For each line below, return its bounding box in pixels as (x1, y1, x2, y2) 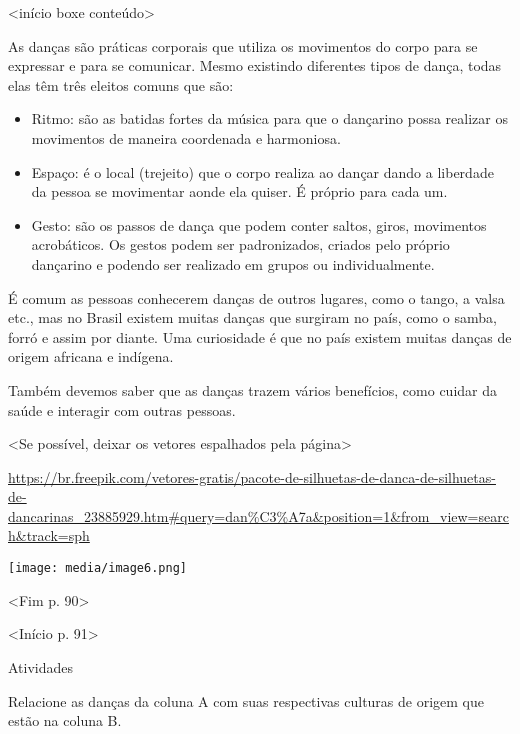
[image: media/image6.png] (8, 561, 187, 576)
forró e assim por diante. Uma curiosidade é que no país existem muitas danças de (8, 326, 512, 347)
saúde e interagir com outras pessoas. (8, 399, 236, 420)
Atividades (8, 656, 74, 677)
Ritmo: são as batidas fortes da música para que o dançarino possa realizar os (31, 108, 508, 129)
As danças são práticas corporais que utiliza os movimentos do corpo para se (8, 35, 478, 56)
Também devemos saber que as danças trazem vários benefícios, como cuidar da (8, 379, 497, 400)
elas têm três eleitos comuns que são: (8, 74, 234, 95)
